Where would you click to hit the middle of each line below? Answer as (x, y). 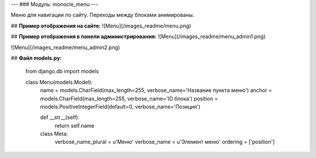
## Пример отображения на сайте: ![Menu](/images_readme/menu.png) (101, 26)
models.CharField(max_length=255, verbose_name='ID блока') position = (129, 98)
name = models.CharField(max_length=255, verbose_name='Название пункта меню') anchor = (156, 90)
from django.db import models (62, 71)
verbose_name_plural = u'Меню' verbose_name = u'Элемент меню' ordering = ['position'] (165, 142)
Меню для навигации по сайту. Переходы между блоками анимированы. (102, 15)
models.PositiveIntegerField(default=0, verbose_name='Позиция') (120, 107)
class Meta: (54, 134)
